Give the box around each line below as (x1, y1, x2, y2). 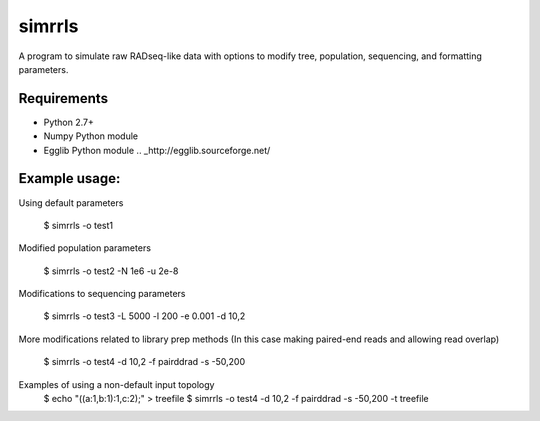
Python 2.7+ (43, 116, 95, 128)
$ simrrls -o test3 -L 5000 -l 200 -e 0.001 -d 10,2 (43, 310, 246, 322)
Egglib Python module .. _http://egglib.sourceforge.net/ (43, 144, 271, 156)
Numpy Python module (43, 130, 139, 142)
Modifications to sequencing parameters (18, 288, 186, 300)
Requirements (18, 90, 109, 107)
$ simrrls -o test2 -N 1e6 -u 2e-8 (43, 265, 179, 277)
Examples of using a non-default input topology (18, 378, 215, 390)
